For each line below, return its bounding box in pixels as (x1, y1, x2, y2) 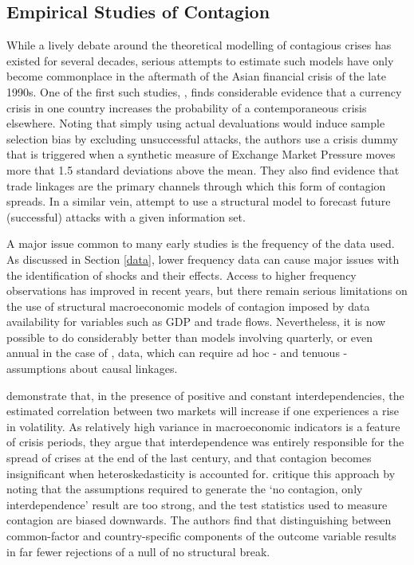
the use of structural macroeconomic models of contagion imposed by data (6, 297, 370, 314)
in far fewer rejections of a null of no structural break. (6, 543, 270, 559)
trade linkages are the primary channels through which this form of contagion (6, 177, 386, 194)
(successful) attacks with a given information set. (6, 208, 246, 225)
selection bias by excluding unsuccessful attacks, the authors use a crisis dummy (6, 130, 398, 147)
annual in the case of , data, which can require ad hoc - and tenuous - (6, 344, 348, 361)
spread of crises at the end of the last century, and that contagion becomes (6, 449, 372, 466)
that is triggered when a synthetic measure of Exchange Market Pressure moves (6, 146, 396, 163)
